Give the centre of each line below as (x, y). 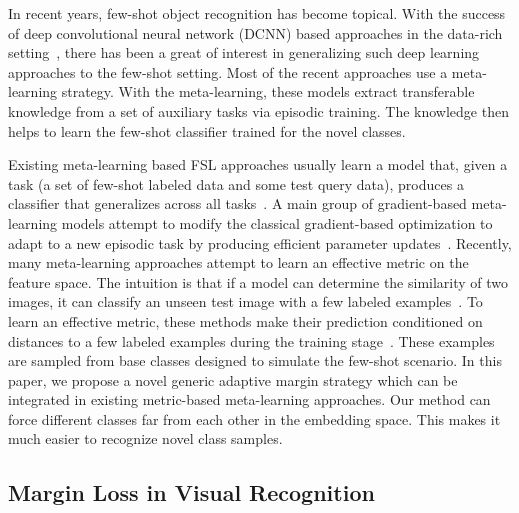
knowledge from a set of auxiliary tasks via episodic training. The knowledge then (258, 110)
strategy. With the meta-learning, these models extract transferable (268, 91)
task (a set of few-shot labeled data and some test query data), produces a (236, 183)
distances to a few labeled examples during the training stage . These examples (251, 340)
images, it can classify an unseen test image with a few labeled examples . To (245, 301)
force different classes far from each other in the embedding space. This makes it (254, 418)
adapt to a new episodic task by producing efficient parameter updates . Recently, (260, 242)
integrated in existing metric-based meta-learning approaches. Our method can (249, 399)
